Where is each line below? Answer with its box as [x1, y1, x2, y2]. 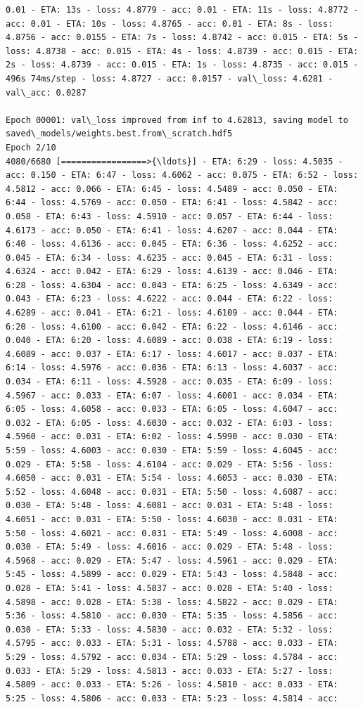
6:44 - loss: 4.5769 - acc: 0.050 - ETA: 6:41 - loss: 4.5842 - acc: [6, 197, 338, 208]
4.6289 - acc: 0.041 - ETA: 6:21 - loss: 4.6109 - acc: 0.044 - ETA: [6, 308, 338, 318]
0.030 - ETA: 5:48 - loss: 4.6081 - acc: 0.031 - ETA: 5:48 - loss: [6, 500, 333, 511]
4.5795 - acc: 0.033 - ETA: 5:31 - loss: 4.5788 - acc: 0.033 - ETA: [6, 638, 338, 649]
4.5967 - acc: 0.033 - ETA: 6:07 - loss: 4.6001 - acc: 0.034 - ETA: [6, 390, 338, 401]
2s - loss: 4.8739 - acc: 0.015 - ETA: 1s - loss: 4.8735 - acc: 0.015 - [6, 60, 359, 70]
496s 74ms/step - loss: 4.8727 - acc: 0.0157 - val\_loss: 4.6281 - [6, 73, 333, 84]
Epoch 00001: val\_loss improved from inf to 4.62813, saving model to [6, 115, 348, 125]
